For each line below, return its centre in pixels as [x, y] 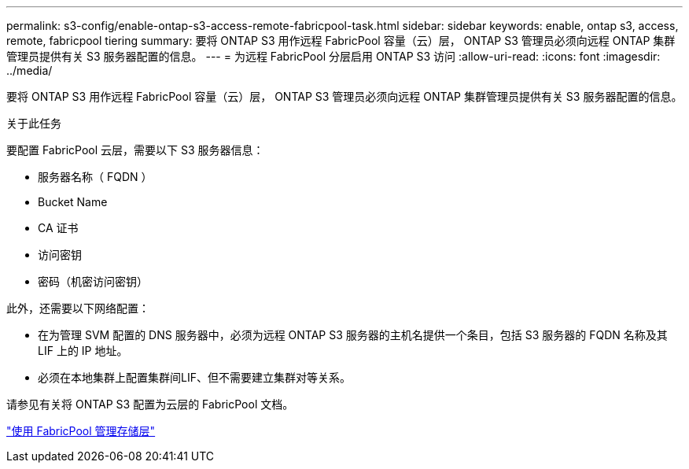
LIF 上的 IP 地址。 [83, 351]
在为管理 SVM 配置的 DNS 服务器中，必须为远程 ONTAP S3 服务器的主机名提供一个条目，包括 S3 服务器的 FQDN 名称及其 [353, 335]
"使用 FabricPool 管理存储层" [81, 431]
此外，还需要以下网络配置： [78, 308]
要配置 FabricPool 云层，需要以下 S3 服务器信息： [135, 150]
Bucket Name [73, 202]
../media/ [29, 70]
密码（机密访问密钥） [93, 281]
